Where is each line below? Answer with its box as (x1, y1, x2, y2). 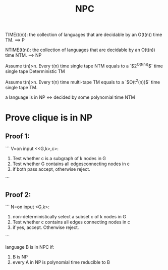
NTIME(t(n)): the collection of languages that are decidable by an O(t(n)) (5, 47, 155, 53)
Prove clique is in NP (5, 112, 93, 123)
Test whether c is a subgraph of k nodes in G (12, 155, 106, 161)
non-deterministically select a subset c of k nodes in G (12, 214, 126, 220)
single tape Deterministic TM (5, 68, 65, 74)
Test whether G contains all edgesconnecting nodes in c (12, 161, 130, 167)
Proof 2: (5, 190, 31, 199)
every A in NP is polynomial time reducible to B (12, 259, 110, 265)
